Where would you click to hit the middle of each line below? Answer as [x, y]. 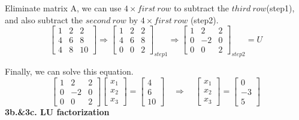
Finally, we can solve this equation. [69, 71]
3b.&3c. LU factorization [57, 111]
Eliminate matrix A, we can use [63, 8]
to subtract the [202, 8]
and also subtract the [44, 19]
